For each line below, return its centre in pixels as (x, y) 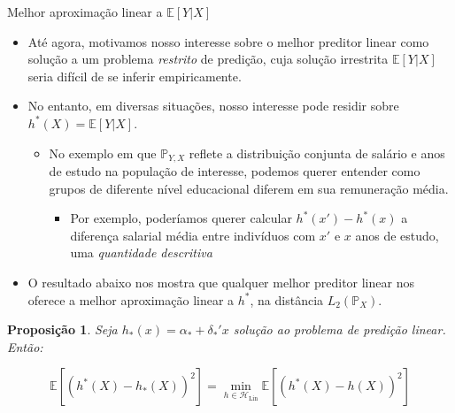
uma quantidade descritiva (141, 252)
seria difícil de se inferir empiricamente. (135, 76)
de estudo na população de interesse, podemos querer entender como (235, 171)
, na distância (287, 299)
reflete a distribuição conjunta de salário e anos (317, 153)
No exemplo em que (103, 153)
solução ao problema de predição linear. (339, 329)
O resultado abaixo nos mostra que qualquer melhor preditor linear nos (221, 282)
